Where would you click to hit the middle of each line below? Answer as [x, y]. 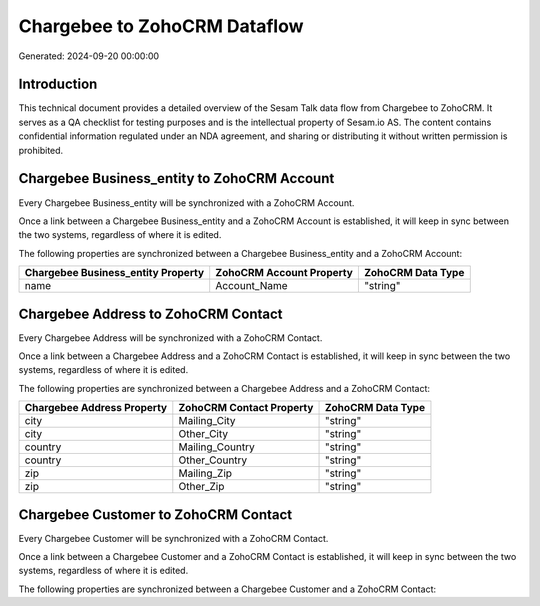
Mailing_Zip [205, 473]
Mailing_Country [216, 447]
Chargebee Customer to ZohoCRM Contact [155, 514]
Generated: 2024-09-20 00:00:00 [89, 56]
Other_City [203, 434]
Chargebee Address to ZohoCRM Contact [151, 313]
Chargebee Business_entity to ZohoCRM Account [176, 178]
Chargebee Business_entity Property [114, 273]
